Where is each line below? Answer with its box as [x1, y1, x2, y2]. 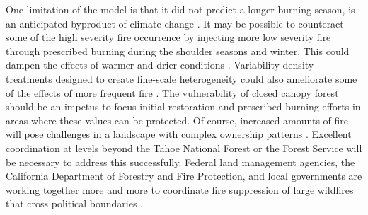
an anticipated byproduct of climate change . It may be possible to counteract [6, 16, 344, 30]
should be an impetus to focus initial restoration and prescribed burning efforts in [6, 99, 361, 114]
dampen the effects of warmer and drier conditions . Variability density [6, 57, 314, 72]
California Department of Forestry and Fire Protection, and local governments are [6, 168, 362, 183]
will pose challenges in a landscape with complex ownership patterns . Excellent [6, 127, 352, 141]
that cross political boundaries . [6, 196, 144, 211]
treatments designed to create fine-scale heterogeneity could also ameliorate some [6, 71, 357, 86]
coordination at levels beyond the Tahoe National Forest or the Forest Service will [6, 140, 362, 155]
